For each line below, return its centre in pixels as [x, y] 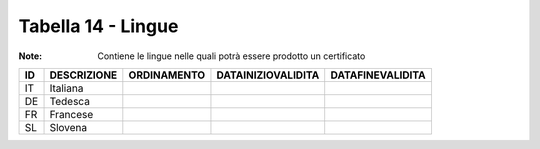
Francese [71, 114]
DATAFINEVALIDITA [378, 75]
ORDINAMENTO [167, 75]
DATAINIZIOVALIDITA [268, 75]
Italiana [66, 88]
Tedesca [69, 101]
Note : [30, 56]
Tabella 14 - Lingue [98, 26]
